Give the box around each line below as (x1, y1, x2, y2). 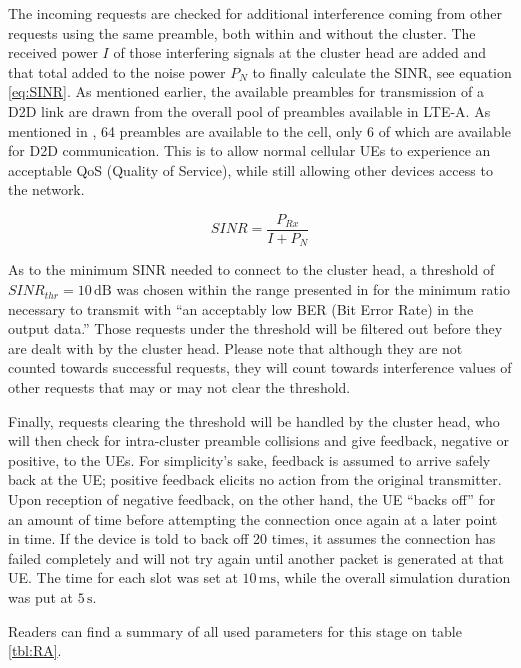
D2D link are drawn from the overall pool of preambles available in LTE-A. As (8, 100, 491, 121)
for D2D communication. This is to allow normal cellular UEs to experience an (8, 140, 491, 161)
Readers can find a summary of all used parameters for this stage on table (8, 620, 462, 641)
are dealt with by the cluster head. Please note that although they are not (8, 337, 463, 358)
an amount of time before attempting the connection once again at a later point (8, 508, 498, 529)
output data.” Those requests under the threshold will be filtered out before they (8, 318, 503, 339)
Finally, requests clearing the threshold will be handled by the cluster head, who (8, 410, 500, 431)
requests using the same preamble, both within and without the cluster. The (8, 22, 476, 43)
